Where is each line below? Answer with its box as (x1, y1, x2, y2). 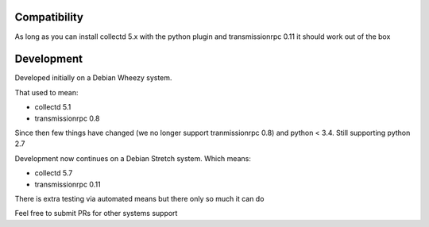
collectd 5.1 (34, 102, 71, 112)
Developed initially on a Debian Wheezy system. (14, 73, 172, 83)
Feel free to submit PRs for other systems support (14, 209, 178, 218)
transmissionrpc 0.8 (34, 113, 100, 123)
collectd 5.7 (34, 168, 73, 178)
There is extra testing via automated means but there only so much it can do (14, 194, 265, 203)
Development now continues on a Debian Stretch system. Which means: (14, 153, 252, 163)
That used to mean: (14, 87, 79, 97)
